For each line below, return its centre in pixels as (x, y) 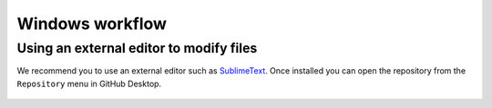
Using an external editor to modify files (137, 48)
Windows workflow (92, 24)
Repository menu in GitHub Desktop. (89, 83)
